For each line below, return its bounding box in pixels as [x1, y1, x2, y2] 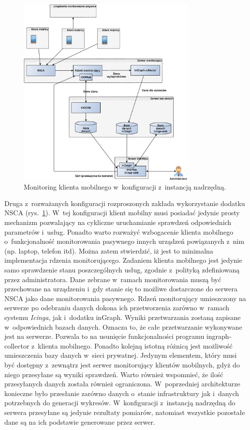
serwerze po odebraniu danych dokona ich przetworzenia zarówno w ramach [4, 303, 230, 313]
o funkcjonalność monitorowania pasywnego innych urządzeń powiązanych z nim [4, 236, 245, 246]
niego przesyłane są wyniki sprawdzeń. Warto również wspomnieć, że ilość [4, 369, 223, 379]
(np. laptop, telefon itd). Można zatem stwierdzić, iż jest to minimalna [4, 245, 213, 255]
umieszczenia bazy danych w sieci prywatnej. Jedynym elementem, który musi [4, 350, 237, 360]
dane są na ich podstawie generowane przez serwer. [4, 416, 155, 427]
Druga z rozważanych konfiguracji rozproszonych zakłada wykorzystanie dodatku [4, 198, 245, 208]
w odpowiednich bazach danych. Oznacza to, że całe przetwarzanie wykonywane [4, 321, 242, 332]
